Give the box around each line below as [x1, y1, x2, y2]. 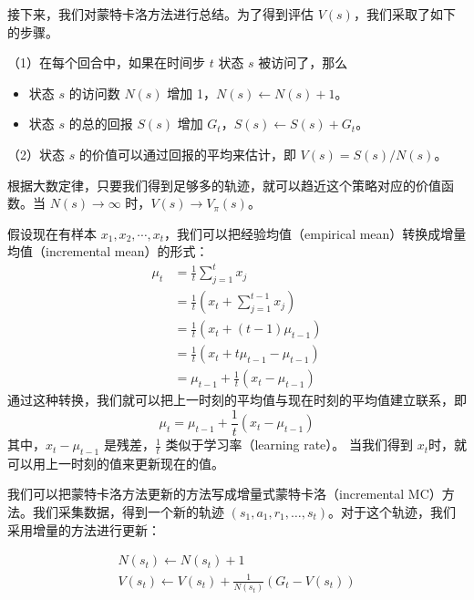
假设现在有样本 [7, 223, 97, 243]
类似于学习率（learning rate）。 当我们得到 [165, 435, 413, 454]
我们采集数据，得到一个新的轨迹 [32, 502, 224, 522]
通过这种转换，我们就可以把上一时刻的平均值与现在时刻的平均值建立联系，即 [7, 390, 467, 409]
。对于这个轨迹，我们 [328, 502, 457, 522]
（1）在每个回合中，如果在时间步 [7, 53, 205, 72]
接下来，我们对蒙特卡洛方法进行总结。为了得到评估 [7, 5, 314, 23]
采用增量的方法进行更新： [7, 520, 160, 539]
